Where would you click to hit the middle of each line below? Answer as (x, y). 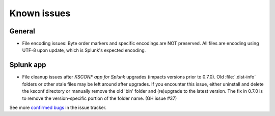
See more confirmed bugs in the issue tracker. (58, 107)
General (22, 31)
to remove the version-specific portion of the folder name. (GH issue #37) (100, 98)
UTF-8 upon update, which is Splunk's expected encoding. (84, 50)
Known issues (40, 13)
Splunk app (28, 65)
